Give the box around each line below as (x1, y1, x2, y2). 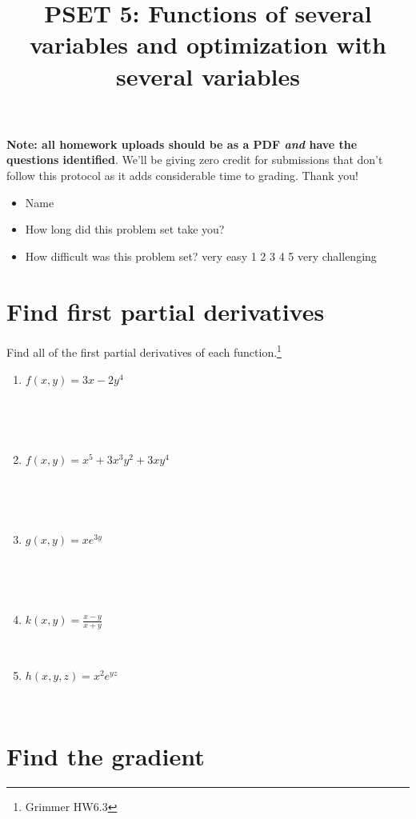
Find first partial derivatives (6, 294, 325, 327)
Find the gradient (6, 740, 205, 773)
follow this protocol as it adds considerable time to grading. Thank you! (6, 166, 358, 183)
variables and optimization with (30, 28, 386, 61)
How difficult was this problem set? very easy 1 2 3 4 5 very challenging (25, 247, 377, 264)
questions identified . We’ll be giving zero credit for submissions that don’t (6, 151, 383, 168)
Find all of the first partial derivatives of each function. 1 (6, 342, 282, 361)
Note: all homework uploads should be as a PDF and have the (6, 135, 358, 152)
